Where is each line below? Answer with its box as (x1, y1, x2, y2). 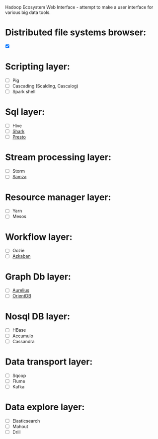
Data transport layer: (5, 356, 93, 367)
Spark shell (12, 89, 36, 95)
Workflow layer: (5, 231, 73, 242)
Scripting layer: (5, 61, 71, 73)
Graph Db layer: (5, 271, 71, 282)
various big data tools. (5, 9, 51, 15)
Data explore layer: (5, 401, 85, 413)
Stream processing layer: (5, 151, 112, 163)
